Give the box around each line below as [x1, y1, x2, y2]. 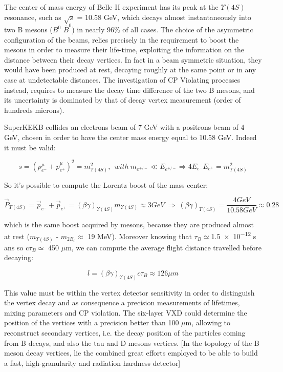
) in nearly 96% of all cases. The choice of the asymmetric [72, 24, 253, 35]
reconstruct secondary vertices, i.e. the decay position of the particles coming [4, 327, 246, 338]
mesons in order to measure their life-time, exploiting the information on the [4, 44, 245, 55]
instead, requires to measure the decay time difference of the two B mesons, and [4, 84, 255, 95]
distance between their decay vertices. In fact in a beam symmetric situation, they [4, 54, 262, 65]
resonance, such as [4, 11, 61, 22]
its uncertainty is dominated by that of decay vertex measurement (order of [4, 94, 241, 105]
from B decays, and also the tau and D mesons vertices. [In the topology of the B [4, 337, 259, 348]
